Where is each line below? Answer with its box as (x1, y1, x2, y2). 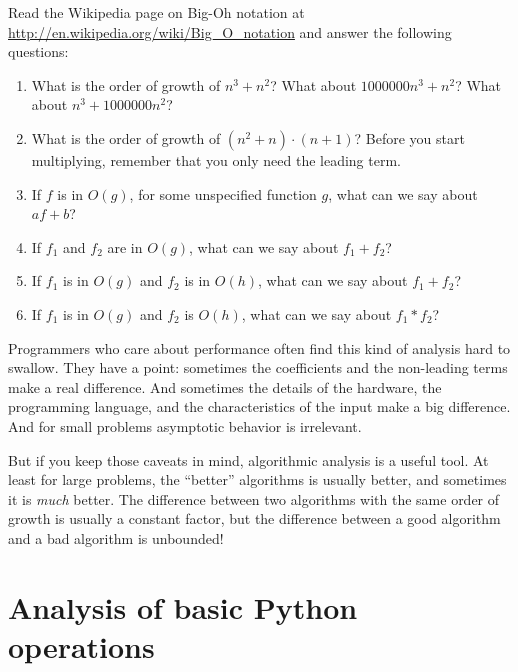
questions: (8, 41, 69, 62)
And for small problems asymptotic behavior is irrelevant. (8, 415, 362, 436)
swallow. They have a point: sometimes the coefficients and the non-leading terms (8, 357, 508, 378)
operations (8, 625, 155, 666)
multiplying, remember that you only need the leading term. (31, 149, 401, 170)
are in (107, 236, 143, 257)
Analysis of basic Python (8, 586, 358, 627)
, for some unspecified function (129, 183, 317, 204)
